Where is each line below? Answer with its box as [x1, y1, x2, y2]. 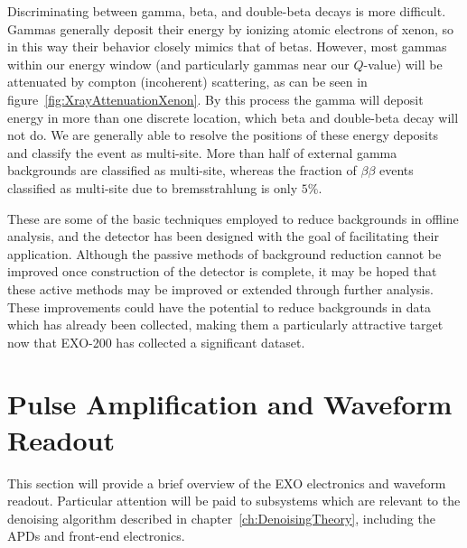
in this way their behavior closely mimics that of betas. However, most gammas [7, 37, 447, 56]
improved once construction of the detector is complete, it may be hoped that [7, 262, 437, 281]
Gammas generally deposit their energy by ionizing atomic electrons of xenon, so [7, 19, 454, 38]
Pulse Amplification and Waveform [7, 385, 453, 423]
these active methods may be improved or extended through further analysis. [7, 279, 434, 298]
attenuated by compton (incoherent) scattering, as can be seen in [7, 72, 368, 91]
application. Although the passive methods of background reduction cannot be [7, 244, 442, 263]
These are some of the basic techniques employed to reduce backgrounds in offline [7, 209, 459, 228]
